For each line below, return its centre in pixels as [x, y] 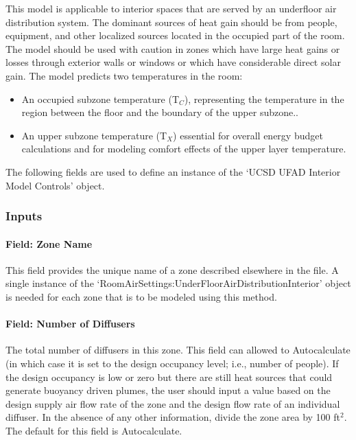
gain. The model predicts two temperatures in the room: [124, 75]
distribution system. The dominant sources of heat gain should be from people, [171, 22]
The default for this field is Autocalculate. [94, 430]
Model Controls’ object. [55, 185]
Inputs [24, 216]
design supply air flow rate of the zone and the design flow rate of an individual [173, 403]
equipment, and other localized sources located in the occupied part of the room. [175, 35]
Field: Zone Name [49, 243]
